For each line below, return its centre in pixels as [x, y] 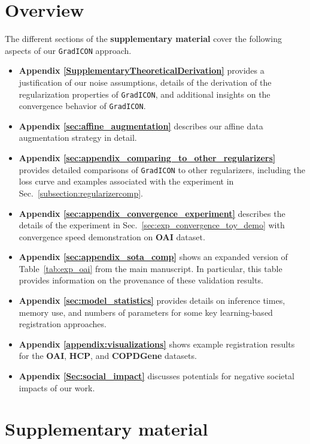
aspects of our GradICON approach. [68, 50]
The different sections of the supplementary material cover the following [143, 39]
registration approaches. [63, 324]
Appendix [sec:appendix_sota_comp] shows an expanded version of [153, 257]
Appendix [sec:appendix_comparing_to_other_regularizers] [147, 158]
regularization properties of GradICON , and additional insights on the [145, 94]
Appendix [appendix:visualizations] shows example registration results [157, 344]
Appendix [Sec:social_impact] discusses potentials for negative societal [156, 376]
